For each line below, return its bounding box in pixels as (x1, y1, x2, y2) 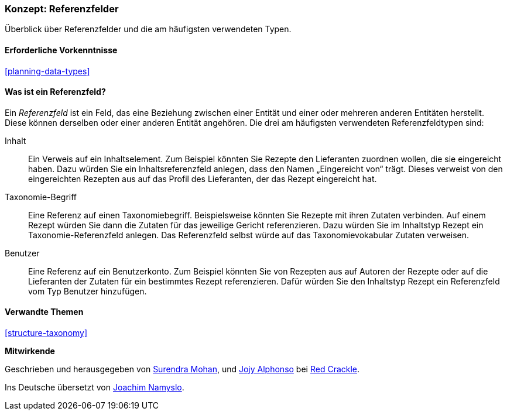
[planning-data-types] (5, 66, 90, 76)
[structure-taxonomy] (5, 328, 88, 338)
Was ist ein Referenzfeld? (5, 87, 106, 97)
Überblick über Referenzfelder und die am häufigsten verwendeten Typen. (5, 24, 292, 35)
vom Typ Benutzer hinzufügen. (28, 286, 147, 296)
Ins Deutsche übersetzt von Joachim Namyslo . (5, 382, 184, 393)
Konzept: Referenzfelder (5, 3, 119, 15)
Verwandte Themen (5, 307, 84, 317)
